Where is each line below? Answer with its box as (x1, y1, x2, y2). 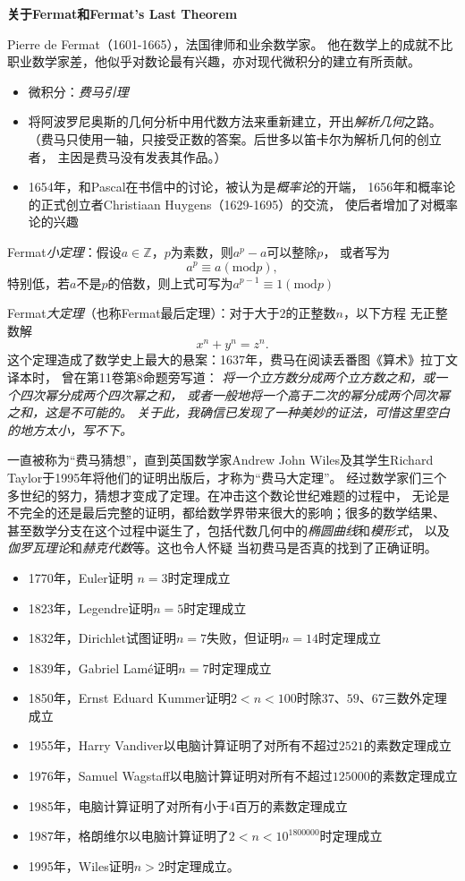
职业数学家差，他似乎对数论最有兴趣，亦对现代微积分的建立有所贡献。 (7, 52, 420, 71)
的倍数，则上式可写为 (107, 273, 233, 292)
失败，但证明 (207, 629, 282, 647)
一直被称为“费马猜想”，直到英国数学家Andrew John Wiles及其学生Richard (7, 450, 434, 469)
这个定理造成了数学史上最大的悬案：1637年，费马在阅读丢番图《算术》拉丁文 (7, 350, 458, 369)
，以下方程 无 (343, 304, 423, 322)
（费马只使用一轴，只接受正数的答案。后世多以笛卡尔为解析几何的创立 (28, 129, 442, 148)
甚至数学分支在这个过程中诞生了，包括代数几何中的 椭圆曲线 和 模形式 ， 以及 (7, 520, 450, 539)
